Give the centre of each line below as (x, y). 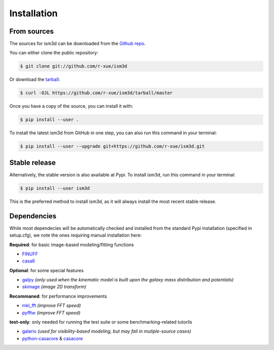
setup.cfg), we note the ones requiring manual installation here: (76, 235)
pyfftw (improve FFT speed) (51, 312)
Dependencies (33, 216)
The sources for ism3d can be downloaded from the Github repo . (77, 44)
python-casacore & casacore (53, 338)
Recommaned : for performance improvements (58, 296)
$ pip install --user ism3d (55, 188)
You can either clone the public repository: (54, 53)
